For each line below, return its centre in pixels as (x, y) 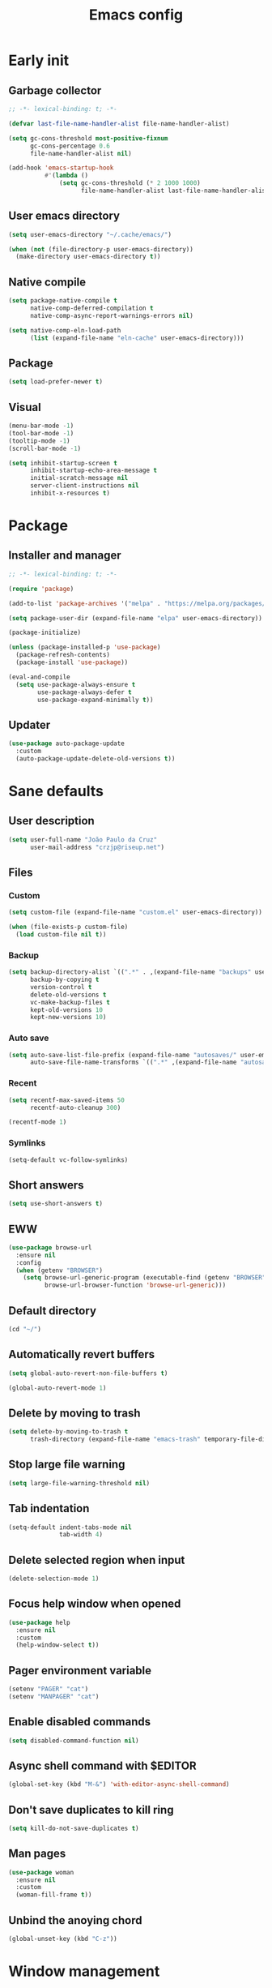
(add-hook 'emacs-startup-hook (61, 168)
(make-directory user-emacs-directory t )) (88, 257)
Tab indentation (49, 1508)
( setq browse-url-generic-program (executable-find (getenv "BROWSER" (144, 1278)
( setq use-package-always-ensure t (76, 684)
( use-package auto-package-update (67, 743)
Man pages (37, 1854)
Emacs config (136, 15)
